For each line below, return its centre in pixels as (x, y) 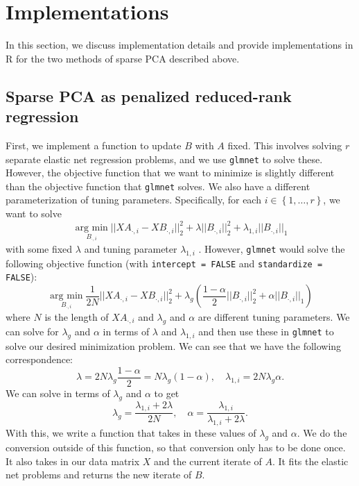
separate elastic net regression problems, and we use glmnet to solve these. (164, 159)
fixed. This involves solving (285, 145)
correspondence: (39, 359)
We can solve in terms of (58, 393)
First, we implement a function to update (94, 145)
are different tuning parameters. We (274, 316)
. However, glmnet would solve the (272, 248)
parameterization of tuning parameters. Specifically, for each (133, 200)
